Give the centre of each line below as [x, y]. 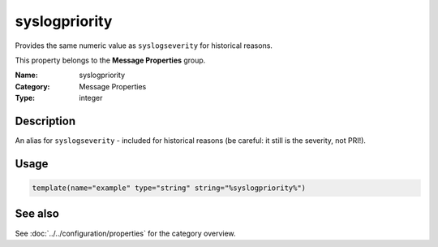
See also [37, 214]
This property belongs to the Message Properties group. [110, 60]
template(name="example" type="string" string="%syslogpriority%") [169, 188]
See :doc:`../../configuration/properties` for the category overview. [125, 233]
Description [45, 121]
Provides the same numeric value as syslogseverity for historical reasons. [144, 45]
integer [91, 98]
